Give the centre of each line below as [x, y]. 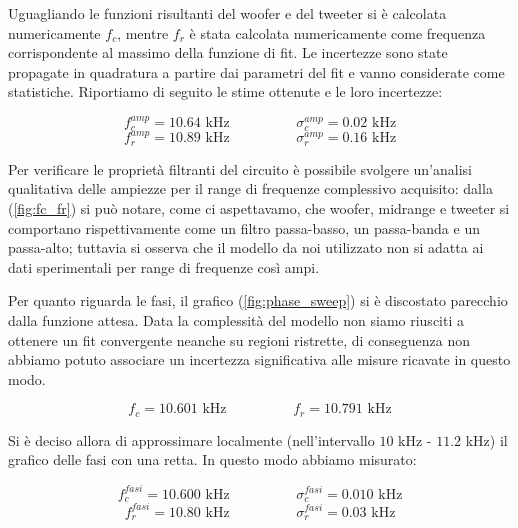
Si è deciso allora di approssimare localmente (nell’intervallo [191, 439]
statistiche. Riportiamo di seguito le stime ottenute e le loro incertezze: [225, 91]
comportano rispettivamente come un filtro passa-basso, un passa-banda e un [244, 227]
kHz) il [486, 439]
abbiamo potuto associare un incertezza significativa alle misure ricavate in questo [259, 359]
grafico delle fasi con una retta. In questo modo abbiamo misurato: [212, 459]
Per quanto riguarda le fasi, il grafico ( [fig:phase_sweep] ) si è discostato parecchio [258, 300]
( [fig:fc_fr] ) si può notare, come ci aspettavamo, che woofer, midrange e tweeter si [259, 208]
